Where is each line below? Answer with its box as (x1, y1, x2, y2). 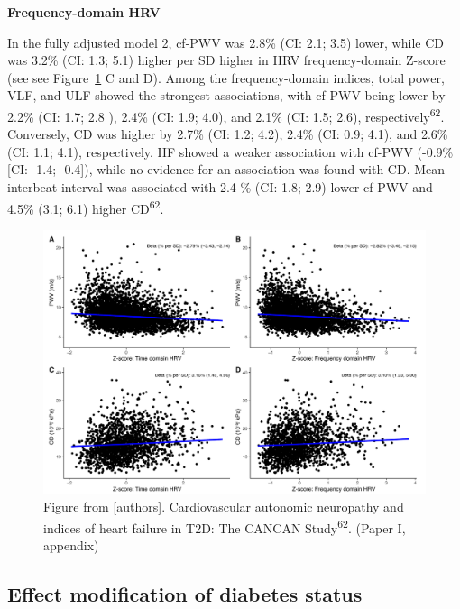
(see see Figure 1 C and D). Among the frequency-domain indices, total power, (7, 68, 445, 87)
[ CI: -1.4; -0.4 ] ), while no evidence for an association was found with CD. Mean (7, 160, 446, 179)
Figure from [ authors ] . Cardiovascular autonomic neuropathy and (43, 497, 404, 516)
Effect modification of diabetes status (7, 580, 363, 607)
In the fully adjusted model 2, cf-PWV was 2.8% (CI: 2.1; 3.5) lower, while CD (7, 32, 444, 51)
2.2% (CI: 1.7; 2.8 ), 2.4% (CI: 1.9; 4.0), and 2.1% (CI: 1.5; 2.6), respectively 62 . (7, 104, 445, 125)
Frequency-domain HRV (7, 3, 161, 21)
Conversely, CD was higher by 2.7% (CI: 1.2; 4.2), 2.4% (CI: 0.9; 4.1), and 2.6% (7, 125, 448, 143)
